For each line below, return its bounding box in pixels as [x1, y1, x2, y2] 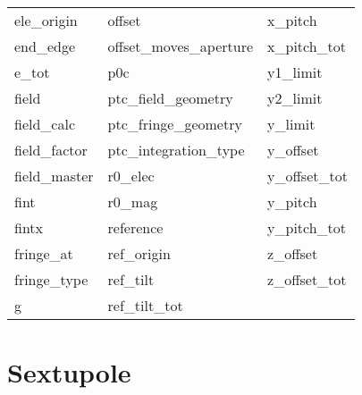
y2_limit [267, 88, 323, 108]
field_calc [14, 113, 76, 134]
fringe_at [14, 243, 73, 264]
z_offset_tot [267, 269, 347, 290]
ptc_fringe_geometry [107, 113, 242, 134]
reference [107, 217, 164, 238]
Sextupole [7, 354, 131, 391]
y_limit [267, 113, 316, 134]
